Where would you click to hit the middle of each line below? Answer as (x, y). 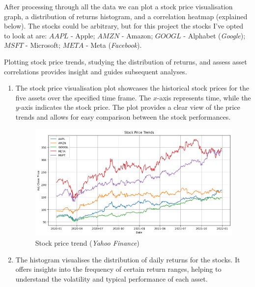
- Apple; (83, 35)
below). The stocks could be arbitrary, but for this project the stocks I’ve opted (124, 26)
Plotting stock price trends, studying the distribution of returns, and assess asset (126, 61)
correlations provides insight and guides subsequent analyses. (96, 71)
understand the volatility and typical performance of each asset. (112, 278)
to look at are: (26, 35)
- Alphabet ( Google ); (214, 35)
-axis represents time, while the (204, 97)
